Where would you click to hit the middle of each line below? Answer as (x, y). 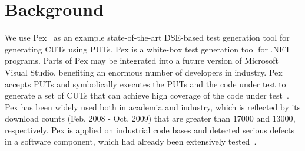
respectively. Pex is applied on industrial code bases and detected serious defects (150, 129)
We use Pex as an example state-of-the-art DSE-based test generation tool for (147, 37)
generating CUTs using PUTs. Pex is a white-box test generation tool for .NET (148, 49)
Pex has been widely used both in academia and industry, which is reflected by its (153, 106)
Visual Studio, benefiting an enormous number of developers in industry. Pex (144, 72)
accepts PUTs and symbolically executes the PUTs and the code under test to (145, 83)
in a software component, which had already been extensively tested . (131, 141)
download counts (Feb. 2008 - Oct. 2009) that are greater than (118, 118)
